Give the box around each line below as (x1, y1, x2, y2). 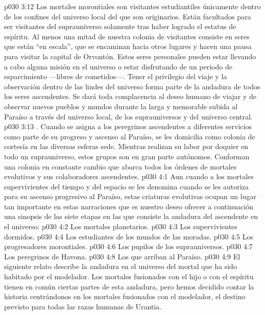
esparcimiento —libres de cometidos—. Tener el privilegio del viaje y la (4, 71, 227, 82)
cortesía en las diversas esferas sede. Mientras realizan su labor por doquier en (4, 141, 249, 152)
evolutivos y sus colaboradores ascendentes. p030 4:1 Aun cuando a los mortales (4, 171, 254, 182)
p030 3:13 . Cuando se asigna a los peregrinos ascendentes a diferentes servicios (4, 121, 252, 132)
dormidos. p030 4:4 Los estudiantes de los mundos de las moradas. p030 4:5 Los (4, 231, 254, 241)
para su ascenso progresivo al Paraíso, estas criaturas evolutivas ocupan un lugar (4, 191, 256, 202)
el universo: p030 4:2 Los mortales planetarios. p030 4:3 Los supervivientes (4, 221, 237, 232)
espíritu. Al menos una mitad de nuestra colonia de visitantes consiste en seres (4, 31, 250, 41)
